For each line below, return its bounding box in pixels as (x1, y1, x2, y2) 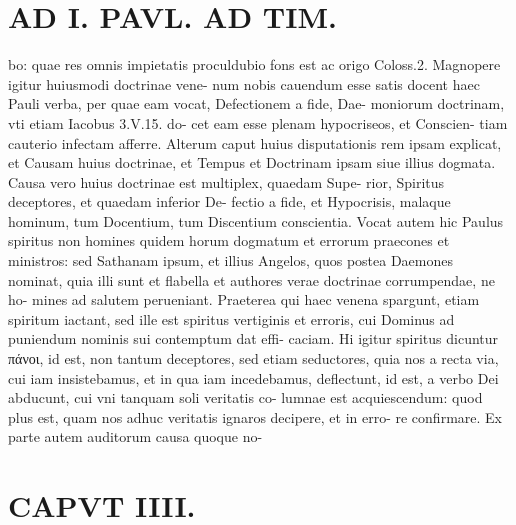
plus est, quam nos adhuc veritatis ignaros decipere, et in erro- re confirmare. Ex (8, 406, 502, 427)
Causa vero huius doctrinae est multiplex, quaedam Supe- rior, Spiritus (8, 171, 445, 192)
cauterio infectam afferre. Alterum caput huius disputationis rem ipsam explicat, (8, 132, 502, 153)
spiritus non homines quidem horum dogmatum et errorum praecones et (8, 230, 450, 251)
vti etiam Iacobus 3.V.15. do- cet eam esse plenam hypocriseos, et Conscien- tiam (8, 112, 508, 133)
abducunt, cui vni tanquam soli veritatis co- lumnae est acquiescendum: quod (8, 387, 483, 408)
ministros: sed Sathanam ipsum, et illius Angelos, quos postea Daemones (8, 250, 454, 271)
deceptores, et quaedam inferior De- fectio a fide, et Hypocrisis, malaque (8, 191, 451, 212)
